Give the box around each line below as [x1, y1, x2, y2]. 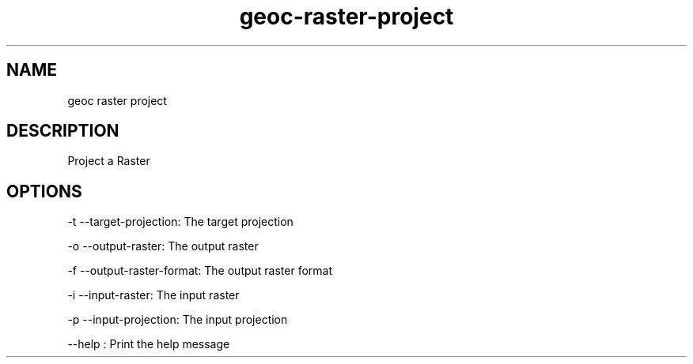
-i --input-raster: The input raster [67, 288, 240, 302]
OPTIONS [6, 181, 82, 201]
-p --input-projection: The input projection [67, 313, 288, 327]
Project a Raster [67, 154, 150, 168]
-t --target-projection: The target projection [67, 215, 293, 229]
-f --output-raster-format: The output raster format [67, 264, 333, 278]
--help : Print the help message [67, 337, 230, 351]
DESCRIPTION [6, 121, 119, 141]
